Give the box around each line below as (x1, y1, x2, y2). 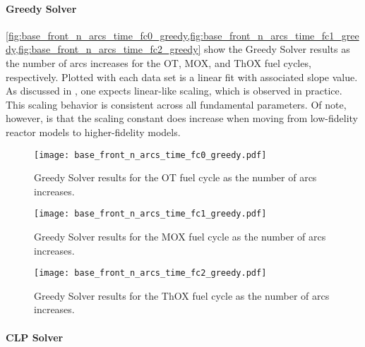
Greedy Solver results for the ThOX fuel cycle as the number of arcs (34, 288, 330, 303)
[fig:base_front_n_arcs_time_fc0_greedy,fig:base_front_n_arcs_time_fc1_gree (6, 28, 359, 42)
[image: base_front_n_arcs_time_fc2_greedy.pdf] (34, 268, 267, 279)
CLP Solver (6, 329, 64, 344)
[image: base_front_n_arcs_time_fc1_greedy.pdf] (34, 209, 267, 219)
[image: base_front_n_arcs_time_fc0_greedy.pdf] (34, 150, 267, 160)
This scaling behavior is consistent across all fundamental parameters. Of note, (6, 97, 347, 111)
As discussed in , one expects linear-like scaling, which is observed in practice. (6, 83, 342, 98)
